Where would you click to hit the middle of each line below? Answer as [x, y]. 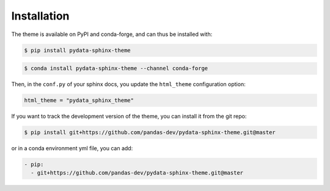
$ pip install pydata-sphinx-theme [77, 50]
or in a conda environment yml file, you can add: [72, 148]
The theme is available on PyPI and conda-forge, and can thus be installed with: [112, 34]
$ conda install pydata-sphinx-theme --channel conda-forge [116, 68]
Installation [40, 16]
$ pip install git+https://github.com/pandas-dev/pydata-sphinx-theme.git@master [150, 132]
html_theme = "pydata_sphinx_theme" [79, 100]
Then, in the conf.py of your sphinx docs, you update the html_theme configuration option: [128, 84]
